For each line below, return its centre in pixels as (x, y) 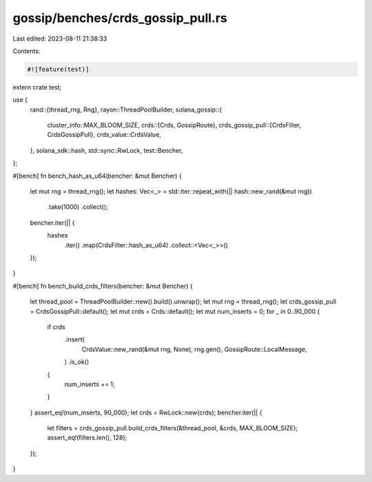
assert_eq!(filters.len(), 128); (87, 438)
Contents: (27, 51)
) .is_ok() (77, 362)
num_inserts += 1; (90, 384)
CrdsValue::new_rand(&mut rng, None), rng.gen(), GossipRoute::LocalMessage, (194, 349)
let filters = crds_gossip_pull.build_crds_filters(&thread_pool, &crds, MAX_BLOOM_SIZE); (173, 428)
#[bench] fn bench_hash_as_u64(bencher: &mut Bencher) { (97, 176)
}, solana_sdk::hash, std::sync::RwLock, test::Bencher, (106, 150)
